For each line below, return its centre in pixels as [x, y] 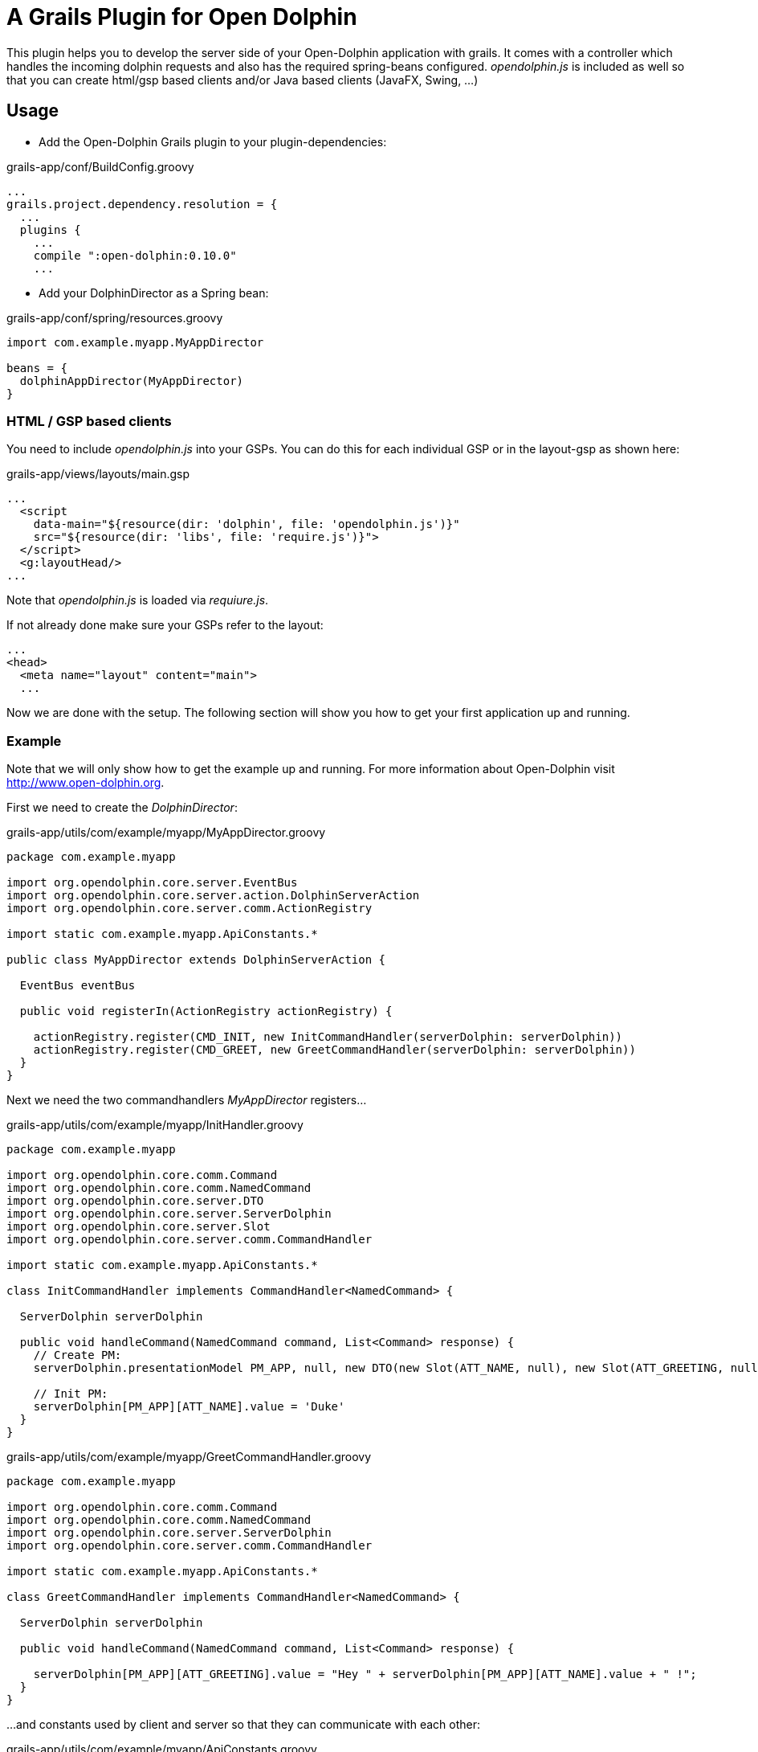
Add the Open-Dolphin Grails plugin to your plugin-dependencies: [213, 141]
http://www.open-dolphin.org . [86, 783]
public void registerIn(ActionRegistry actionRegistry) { [206, 1011]
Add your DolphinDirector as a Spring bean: [154, 293]
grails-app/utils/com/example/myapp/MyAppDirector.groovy [166, 833]
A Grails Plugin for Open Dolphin [182, 17]
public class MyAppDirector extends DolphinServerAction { [196, 960]
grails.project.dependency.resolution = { [142, 204]
